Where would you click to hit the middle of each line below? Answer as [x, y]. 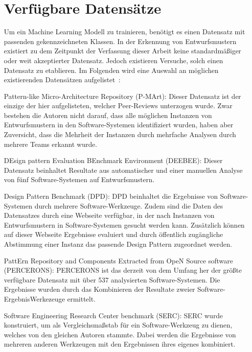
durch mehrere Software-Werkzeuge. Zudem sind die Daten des [129, 205]
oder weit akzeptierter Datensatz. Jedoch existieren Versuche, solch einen [114, 60]
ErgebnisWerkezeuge [34, 298]
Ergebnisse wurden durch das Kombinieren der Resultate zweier [100, 289]
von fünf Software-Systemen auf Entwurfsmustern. [79, 179]
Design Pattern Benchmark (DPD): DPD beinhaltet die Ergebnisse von [111, 196]
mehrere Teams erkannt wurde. [51, 144]
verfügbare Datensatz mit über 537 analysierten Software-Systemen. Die [112, 279]
